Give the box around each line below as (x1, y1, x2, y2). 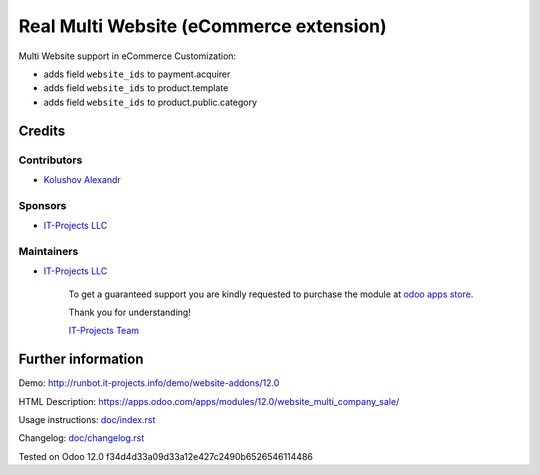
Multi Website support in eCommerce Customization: (18, 50, 237, 62)
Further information (18, 351, 144, 368)
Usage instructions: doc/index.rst (18, 414, 156, 426)
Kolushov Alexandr (43, 173, 122, 185)
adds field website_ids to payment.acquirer (43, 68, 231, 80)
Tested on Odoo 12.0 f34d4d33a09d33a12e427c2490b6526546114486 (18, 450, 314, 462)
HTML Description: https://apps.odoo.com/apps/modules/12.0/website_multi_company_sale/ (18, 395, 400, 407)
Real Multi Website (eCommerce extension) (18, 15, 387, 37)
